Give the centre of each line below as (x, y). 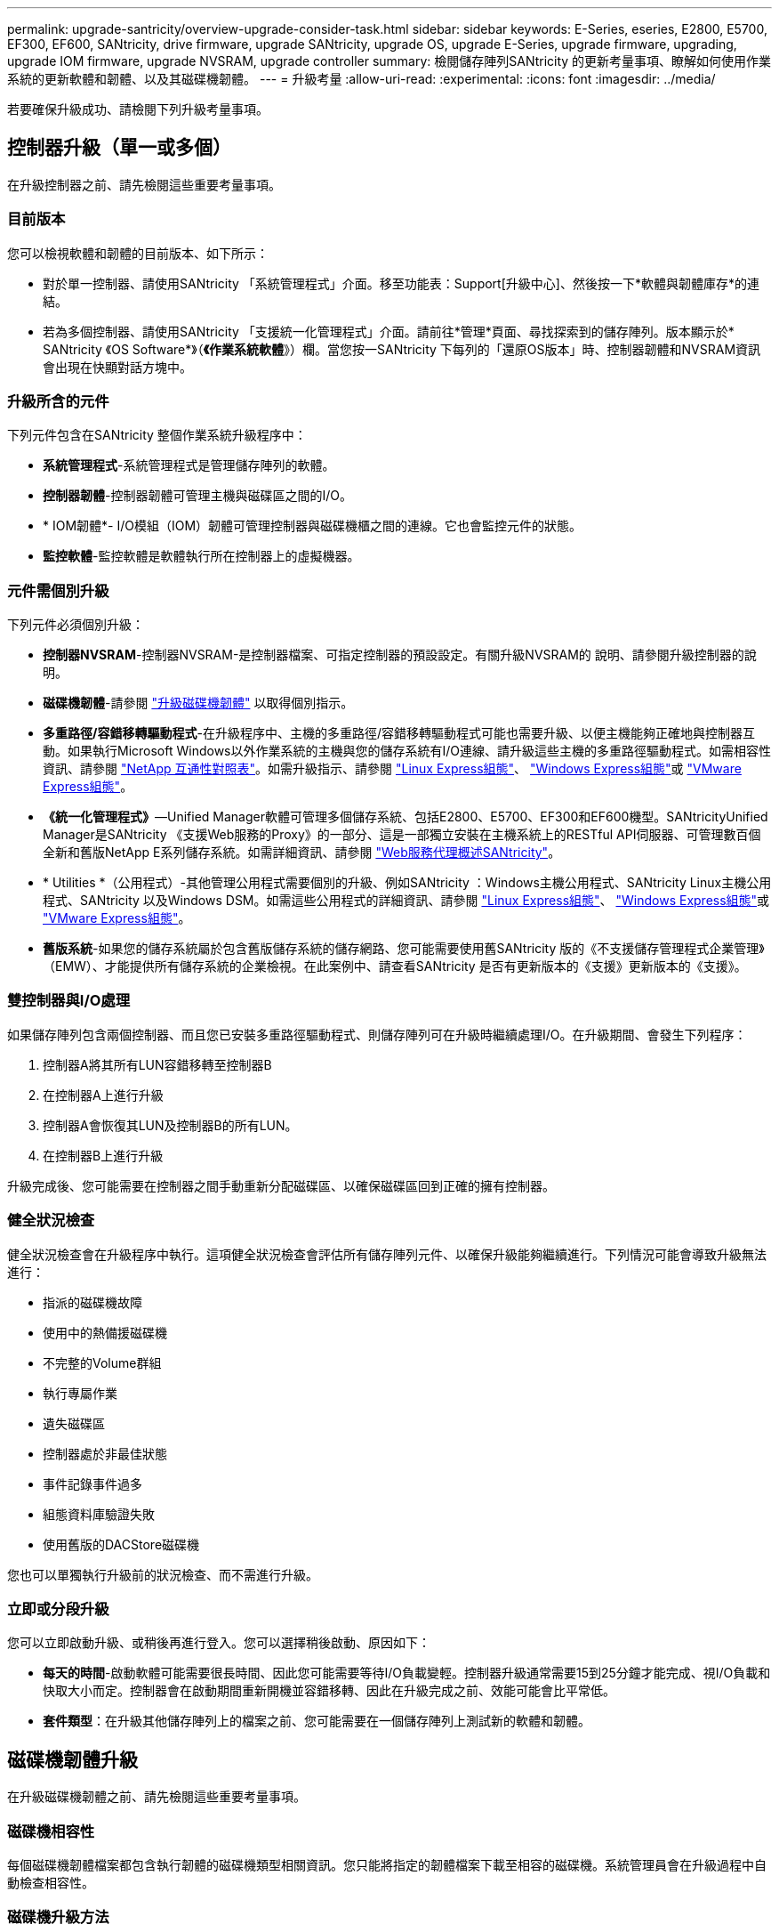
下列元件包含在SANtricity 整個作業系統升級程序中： (157, 435)
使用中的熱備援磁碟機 (105, 1332)
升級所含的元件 (58, 401)
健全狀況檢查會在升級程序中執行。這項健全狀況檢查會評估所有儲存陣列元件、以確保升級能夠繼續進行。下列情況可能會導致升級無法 (387, 1254)
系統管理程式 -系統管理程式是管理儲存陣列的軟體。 (189, 465)
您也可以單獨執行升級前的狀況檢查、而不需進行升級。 (163, 1574)
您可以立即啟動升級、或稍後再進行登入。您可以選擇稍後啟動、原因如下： (219, 1643)
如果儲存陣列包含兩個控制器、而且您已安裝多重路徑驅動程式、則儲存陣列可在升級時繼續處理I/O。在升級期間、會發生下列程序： (377, 1034)
